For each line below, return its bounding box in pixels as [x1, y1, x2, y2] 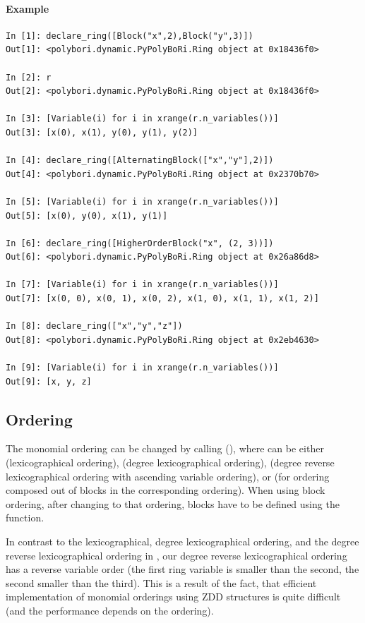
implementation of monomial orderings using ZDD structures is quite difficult [6, 589, 341, 604]
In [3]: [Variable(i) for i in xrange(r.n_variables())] [6, 114, 279, 124]
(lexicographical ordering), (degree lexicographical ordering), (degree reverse [6, 455, 335, 470]
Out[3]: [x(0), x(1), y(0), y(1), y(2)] [6, 127, 198, 138]
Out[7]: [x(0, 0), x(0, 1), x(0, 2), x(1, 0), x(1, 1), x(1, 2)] [6, 294, 319, 304]
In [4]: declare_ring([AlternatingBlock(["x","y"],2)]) [6, 155, 274, 166]
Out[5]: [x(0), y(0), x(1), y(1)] [6, 210, 168, 221]
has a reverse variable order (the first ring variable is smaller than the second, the [6, 562, 359, 576]
